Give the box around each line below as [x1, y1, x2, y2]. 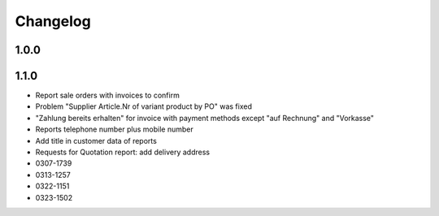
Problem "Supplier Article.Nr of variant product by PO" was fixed [35, 102, 252, 111]
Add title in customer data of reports [35, 136, 158, 145]
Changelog [15, 12, 91, 30]
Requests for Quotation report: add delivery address [35, 147, 211, 158]
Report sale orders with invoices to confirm [35, 90, 180, 101]
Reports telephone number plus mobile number [35, 124, 194, 134]
